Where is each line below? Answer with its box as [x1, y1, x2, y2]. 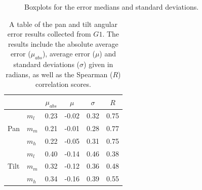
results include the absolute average [8, 38, 118, 49]
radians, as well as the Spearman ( [6, 69, 113, 79]
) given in [84, 59, 113, 70]
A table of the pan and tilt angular [9, 18, 117, 29]
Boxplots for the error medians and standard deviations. [24, 2, 199, 12]
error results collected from [7, 28, 91, 39]
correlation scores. [35, 79, 91, 89]
